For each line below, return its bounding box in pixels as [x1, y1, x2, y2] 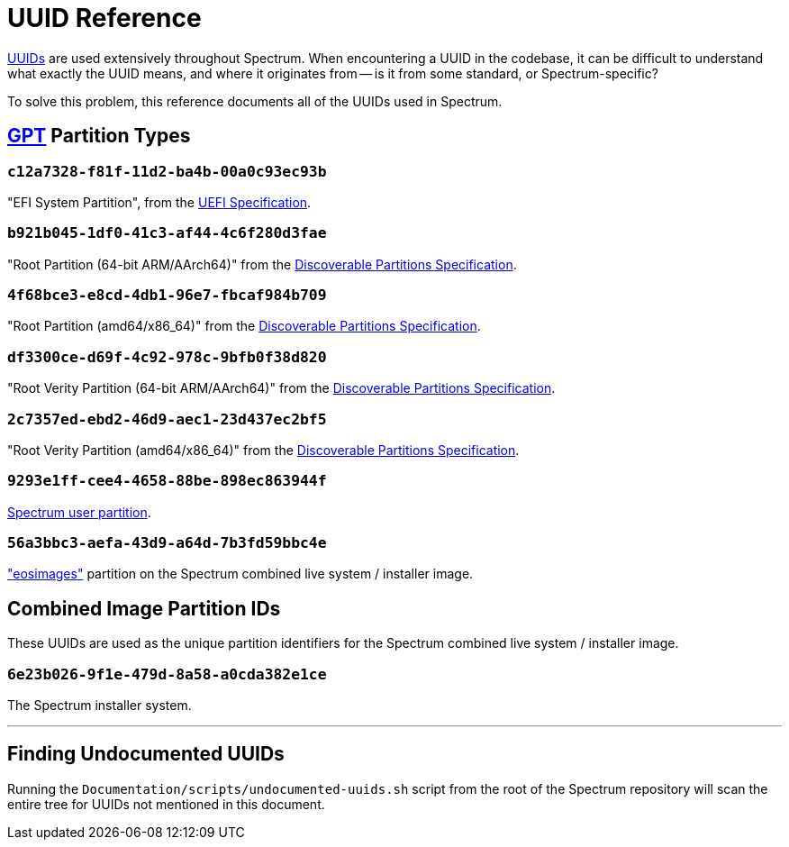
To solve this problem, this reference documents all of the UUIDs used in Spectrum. [7, 93, 503, 109]
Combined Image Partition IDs [7, 597, 281, 620]
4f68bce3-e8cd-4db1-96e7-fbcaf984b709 [7, 287, 327, 305]
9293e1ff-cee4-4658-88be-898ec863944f [7, 472, 327, 490]
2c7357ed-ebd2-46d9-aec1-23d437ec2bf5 [7, 410, 327, 428]
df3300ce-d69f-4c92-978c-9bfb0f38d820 [7, 348, 327, 366]
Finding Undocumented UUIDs [7, 742, 285, 766]
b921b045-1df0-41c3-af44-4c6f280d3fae [7, 224, 327, 242]
